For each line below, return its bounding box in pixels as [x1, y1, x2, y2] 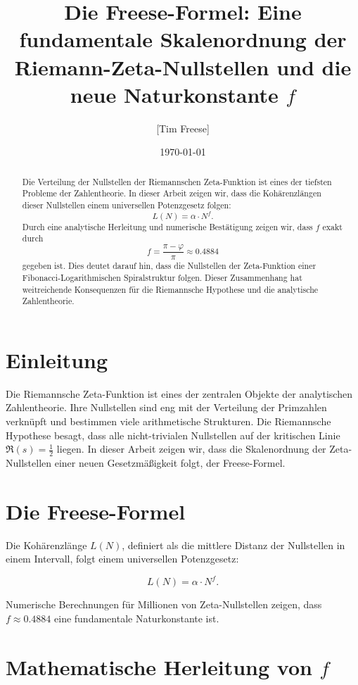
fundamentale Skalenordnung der [19, 25, 347, 54]
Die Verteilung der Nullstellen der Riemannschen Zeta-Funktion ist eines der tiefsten [22, 175, 332, 187]
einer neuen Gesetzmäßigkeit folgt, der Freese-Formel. [54, 455, 286, 470]
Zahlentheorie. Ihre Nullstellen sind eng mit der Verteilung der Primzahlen [6, 400, 327, 415]
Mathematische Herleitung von [6, 652, 312, 681]
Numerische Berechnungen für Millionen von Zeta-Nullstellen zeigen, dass [6, 597, 322, 612]
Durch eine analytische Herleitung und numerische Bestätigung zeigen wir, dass [22, 220, 313, 232]
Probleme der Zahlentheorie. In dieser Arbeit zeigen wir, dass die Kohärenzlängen [22, 187, 321, 199]
